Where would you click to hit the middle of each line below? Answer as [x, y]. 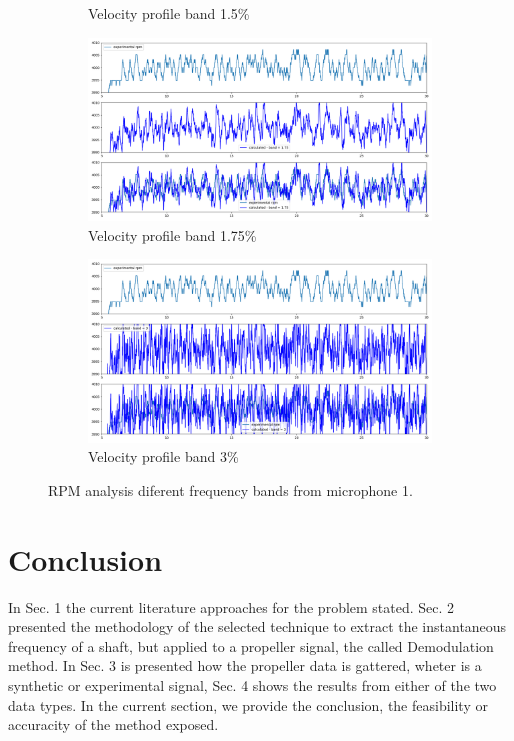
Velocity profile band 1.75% [172, 234]
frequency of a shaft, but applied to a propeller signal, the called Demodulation [251, 645]
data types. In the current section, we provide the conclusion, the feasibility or [248, 704]
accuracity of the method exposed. [113, 724]
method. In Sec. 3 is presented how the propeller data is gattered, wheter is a [245, 665]
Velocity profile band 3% [163, 456]
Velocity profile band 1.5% [169, 13]
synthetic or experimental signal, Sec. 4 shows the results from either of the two [252, 684]
